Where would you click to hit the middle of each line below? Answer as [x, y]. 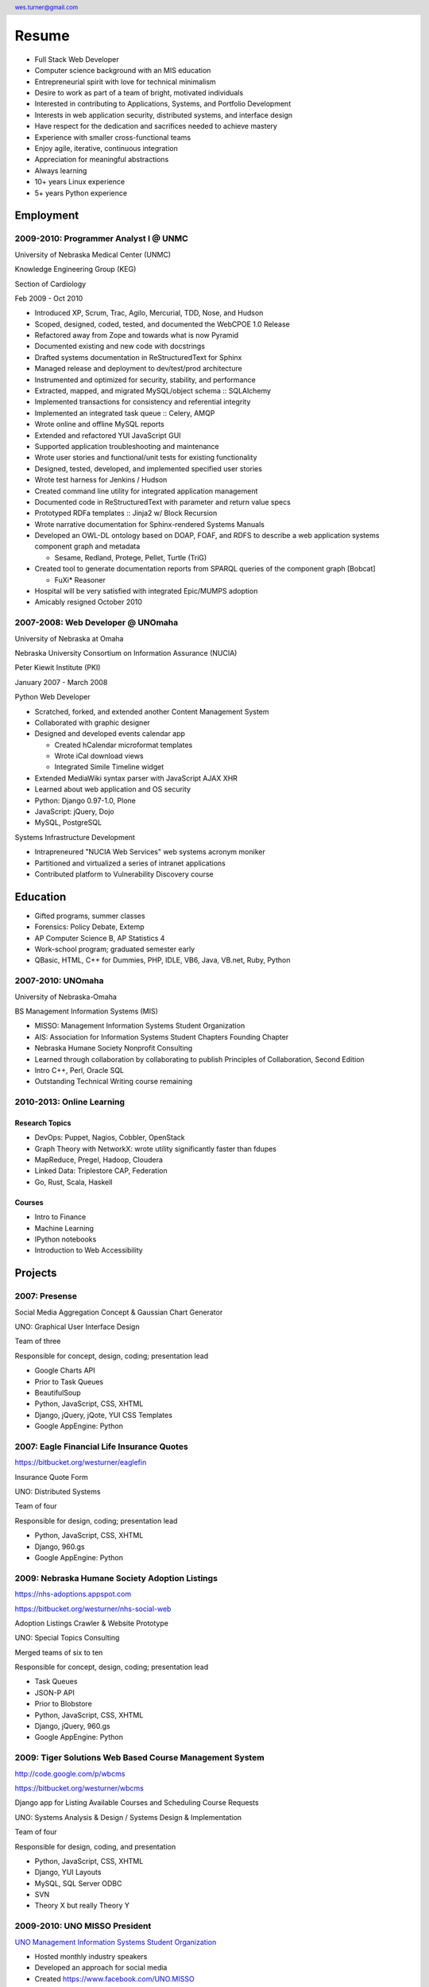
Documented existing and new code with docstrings [120, 347]
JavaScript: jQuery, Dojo [74, 811]
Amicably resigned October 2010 [89, 602]
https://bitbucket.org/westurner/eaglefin [81, 1462]
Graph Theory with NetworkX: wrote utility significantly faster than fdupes [156, 1148]
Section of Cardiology [50, 284]
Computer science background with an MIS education [123, 71]
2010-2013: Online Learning [70, 1102]
